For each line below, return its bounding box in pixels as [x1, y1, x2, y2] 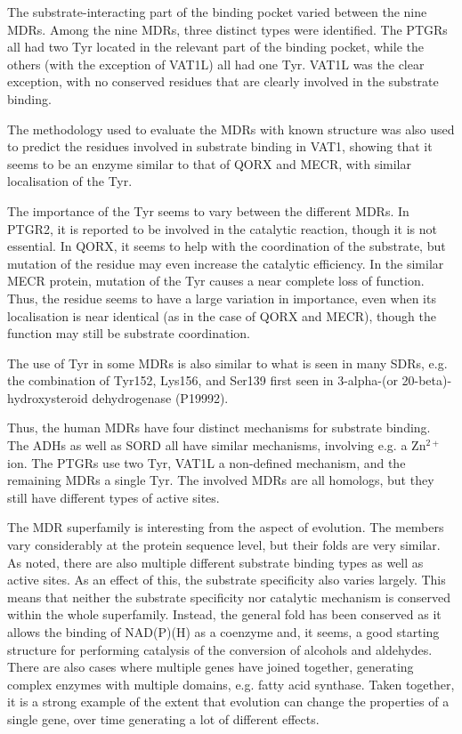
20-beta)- [401, 371, 452, 390]
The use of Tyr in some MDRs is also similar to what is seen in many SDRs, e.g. [7, 353, 448, 372]
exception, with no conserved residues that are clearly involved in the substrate [7, 72, 439, 91]
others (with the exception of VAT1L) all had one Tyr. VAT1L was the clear [7, 54, 425, 73]
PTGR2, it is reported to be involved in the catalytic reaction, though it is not [7, 219, 437, 238]
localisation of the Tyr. [7, 172, 133, 190]
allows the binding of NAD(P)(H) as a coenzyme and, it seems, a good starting [7, 623, 440, 641]
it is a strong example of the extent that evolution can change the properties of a [7, 692, 450, 711]
